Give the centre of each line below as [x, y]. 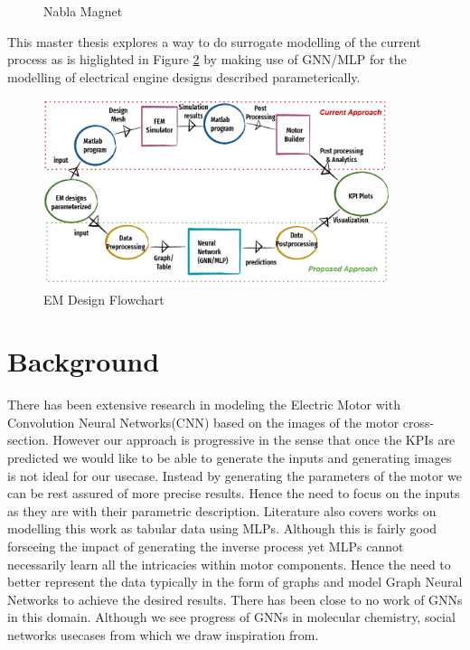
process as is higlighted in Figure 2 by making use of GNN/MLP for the [207, 59]
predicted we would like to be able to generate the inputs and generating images [230, 458]
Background [84, 361]
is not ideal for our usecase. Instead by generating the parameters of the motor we [235, 475]
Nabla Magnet [83, 11]
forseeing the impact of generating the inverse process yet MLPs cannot [206, 546]
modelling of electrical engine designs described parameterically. [184, 76]
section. [28, 440]
